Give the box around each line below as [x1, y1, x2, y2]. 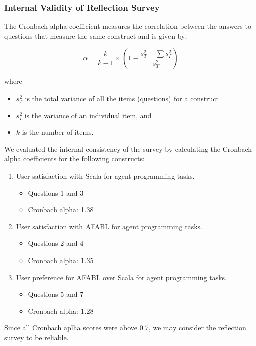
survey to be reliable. [4, 332, 69, 342]
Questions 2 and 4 [28, 238, 84, 248]
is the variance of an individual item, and [24, 110, 152, 120]
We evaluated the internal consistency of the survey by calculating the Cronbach [4, 143, 252, 154]
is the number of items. [22, 127, 94, 137]
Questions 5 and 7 [28, 289, 84, 299]
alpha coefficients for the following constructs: [4, 153, 145, 164]
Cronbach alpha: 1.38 [28, 204, 94, 215]
